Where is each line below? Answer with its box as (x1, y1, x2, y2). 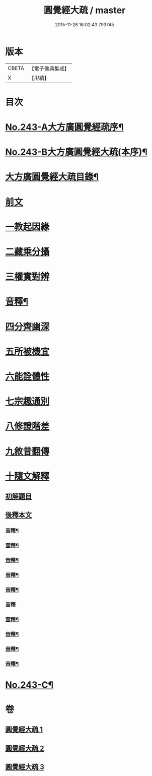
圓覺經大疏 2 (5, 744, 44, 752)
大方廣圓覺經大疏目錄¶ (5, 171, 99, 183)
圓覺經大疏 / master (43, 5, 126, 16)
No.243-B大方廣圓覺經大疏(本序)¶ (5, 147, 147, 158)
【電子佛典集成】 (29, 65, 69, 72)
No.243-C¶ (5, 679, 54, 690)
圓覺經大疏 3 (5, 763, 44, 771)
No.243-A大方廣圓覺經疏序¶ (5, 121, 124, 133)
